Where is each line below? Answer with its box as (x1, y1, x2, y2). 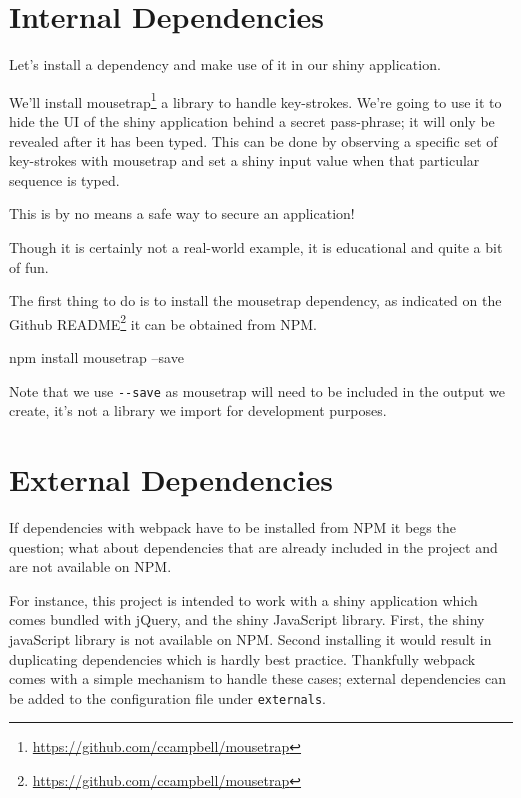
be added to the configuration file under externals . (9, 687, 326, 708)
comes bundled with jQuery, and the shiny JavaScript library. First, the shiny (9, 609, 485, 630)
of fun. (9, 256, 49, 277)
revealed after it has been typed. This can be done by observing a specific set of (9, 130, 498, 151)
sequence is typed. (9, 169, 120, 190)
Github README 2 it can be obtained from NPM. (9, 310, 318, 334)
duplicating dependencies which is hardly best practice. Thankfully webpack (9, 648, 476, 669)
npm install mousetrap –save (9, 346, 184, 367)
